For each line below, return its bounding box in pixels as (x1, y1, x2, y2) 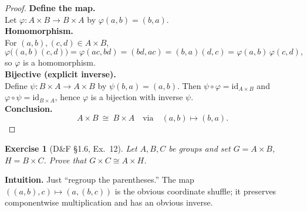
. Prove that (43, 153, 87, 166)
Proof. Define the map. (5, 2, 96, 13)
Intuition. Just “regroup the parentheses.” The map (5, 173, 194, 186)
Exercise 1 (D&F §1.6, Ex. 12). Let (5, 142, 137, 154)
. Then (177, 79, 201, 91)
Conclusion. (5, 102, 53, 114)
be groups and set (168, 142, 231, 154)
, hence (55, 91, 80, 103)
